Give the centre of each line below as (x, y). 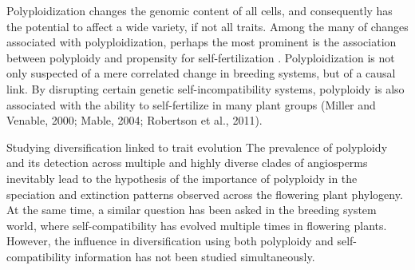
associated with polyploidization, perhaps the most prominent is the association (202, 42)
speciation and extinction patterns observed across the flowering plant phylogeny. (205, 194)
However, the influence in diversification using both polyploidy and (170, 241)
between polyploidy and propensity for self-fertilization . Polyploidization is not (201, 57)
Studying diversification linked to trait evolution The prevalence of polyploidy (197, 147)
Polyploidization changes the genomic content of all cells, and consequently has (200, 10)
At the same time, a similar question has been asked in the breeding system (192, 210)
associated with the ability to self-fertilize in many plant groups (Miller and (191, 104)
